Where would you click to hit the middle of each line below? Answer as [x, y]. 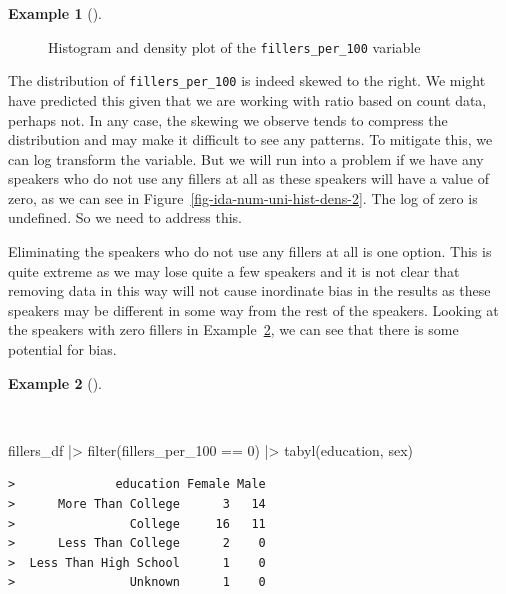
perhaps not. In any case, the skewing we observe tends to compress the [228, 119]
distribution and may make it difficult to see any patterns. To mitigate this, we [250, 139]
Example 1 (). [55, 13]
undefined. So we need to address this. [125, 217]
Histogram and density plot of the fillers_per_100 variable [234, 46]
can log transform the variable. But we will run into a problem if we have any [246, 158]
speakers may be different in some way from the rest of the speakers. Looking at [253, 309]
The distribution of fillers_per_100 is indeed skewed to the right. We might [247, 80]
